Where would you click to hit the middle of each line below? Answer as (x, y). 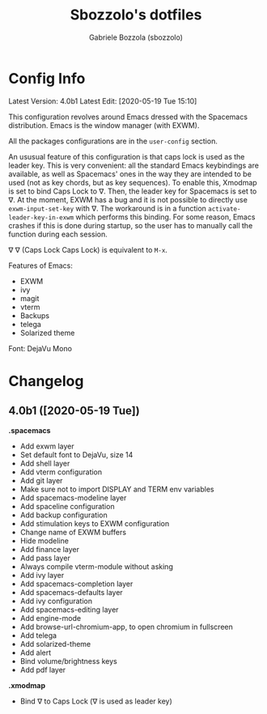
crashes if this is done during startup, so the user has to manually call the (131, 225)
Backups (35, 315)
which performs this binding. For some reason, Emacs (165, 217)
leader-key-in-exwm (41, 217)
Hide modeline (44, 541)
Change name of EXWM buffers (73, 532)
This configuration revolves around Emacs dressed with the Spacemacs (128, 117)
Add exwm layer (47, 446)
